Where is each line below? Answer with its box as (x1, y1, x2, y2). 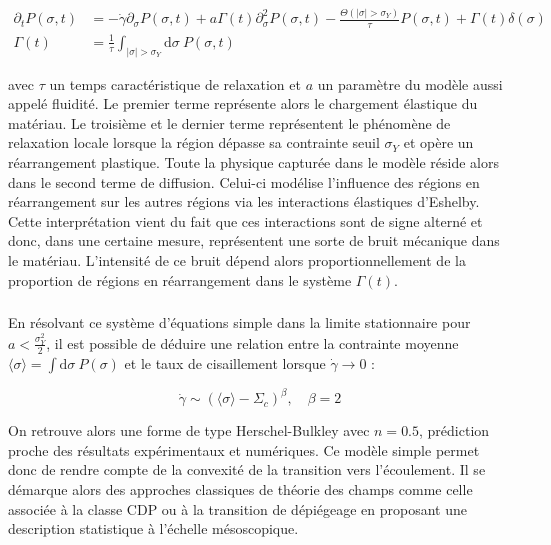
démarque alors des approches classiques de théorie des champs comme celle (8, 479, 473, 500)
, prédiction (419, 420, 490, 441)
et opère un (403, 132, 474, 153)
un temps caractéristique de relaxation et (49, 73, 301, 94)
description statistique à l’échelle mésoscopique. (8, 518, 299, 539)
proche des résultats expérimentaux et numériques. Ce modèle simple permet (8, 439, 480, 460)
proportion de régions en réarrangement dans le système (8, 269, 352, 290)
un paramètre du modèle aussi (317, 73, 503, 94)
